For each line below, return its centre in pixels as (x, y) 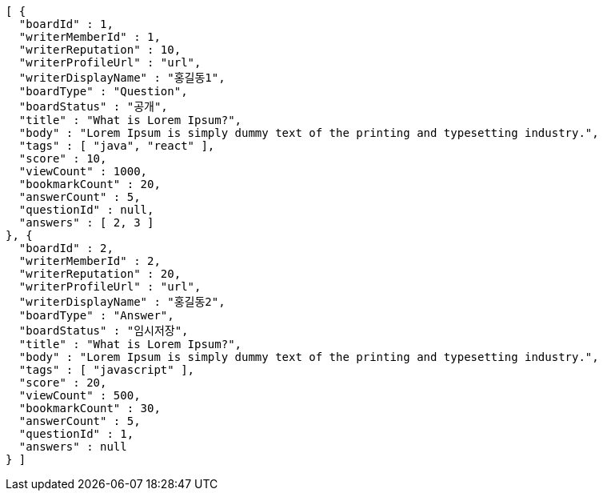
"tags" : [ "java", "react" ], (117, 146)
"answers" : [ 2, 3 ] (86, 222)
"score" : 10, (63, 158)
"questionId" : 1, (76, 434)
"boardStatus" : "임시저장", (104, 331)
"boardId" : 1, (66, 24)
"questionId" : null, (86, 210)
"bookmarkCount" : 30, (90, 408)
